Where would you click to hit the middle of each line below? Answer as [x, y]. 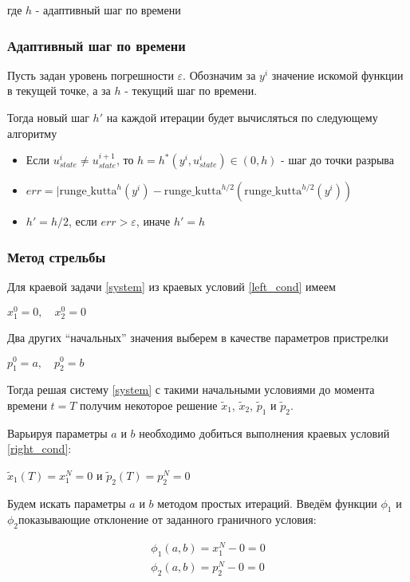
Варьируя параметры [57, 433]
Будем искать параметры [67, 503]
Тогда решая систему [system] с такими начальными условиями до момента [191, 389]
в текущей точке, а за [59, 90]
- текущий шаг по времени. [191, 90]
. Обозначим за [219, 75]
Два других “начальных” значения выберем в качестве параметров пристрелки [198, 337]
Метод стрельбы [57, 256]
